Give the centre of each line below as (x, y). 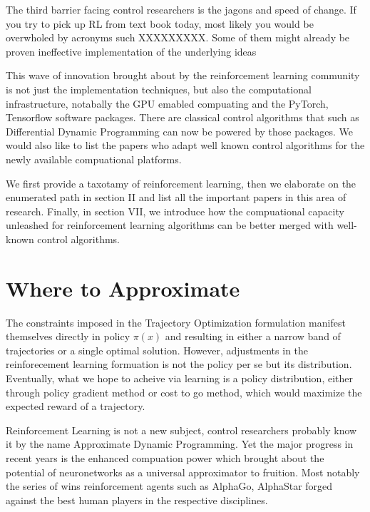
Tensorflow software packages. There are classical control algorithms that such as (183, 117)
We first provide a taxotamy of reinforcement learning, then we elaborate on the (181, 183)
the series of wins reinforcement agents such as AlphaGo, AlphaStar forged (169, 486)
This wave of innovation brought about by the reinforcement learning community (183, 75)
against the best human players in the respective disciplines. (137, 500)
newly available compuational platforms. (94, 159)
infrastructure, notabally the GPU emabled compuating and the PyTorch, (167, 103)
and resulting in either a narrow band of (253, 336)
